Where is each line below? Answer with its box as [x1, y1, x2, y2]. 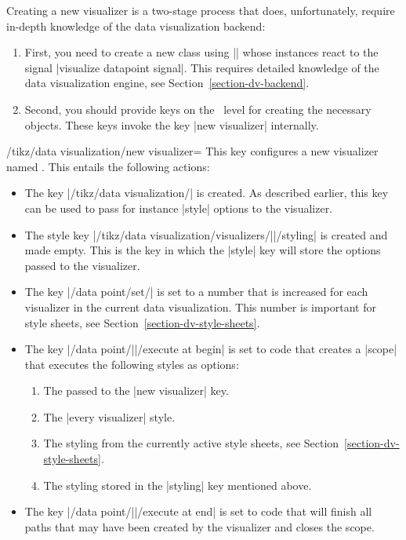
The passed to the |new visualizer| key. [43, 382, 229, 399]
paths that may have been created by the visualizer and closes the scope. [24, 518, 375, 535]
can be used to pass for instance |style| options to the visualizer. [24, 199, 333, 216]
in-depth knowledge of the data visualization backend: [6, 17, 266, 34]
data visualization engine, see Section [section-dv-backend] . [24, 75, 310, 91]
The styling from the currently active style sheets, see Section [43, 435, 339, 451]
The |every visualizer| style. [43, 408, 176, 425]
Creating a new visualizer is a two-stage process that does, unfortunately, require [6, 2, 395, 18]
